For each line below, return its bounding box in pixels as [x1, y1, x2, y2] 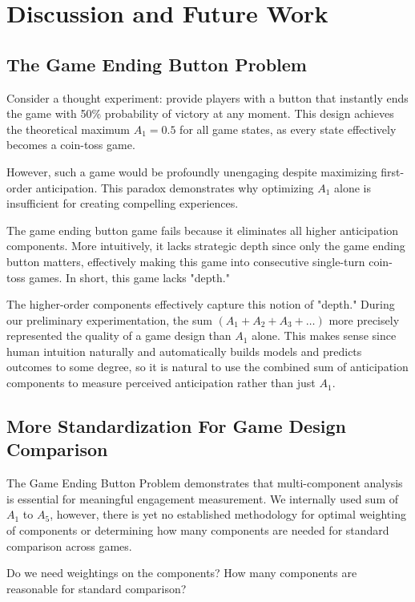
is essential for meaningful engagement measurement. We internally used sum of [6, 490, 398, 507]
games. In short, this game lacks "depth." [29, 269, 230, 285]
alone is [333, 179, 371, 196]
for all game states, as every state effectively [179, 120, 397, 137]
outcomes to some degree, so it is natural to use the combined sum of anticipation [6, 358, 409, 375]
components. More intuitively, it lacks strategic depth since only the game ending [6, 237, 405, 254]
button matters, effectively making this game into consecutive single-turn [6, 253, 365, 269]
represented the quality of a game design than [6, 327, 232, 344]
